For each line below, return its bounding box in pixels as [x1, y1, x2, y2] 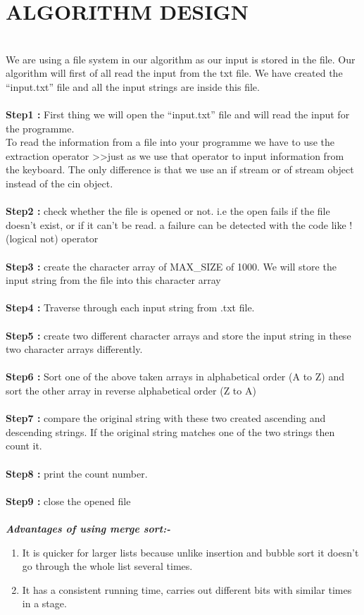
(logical [6, 231, 37, 246]
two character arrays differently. [6, 342, 143, 356]
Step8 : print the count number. [6, 466, 148, 480]
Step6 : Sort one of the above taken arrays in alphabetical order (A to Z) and [6, 369, 344, 384]
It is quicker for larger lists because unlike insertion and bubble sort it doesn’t [22, 545, 359, 559]
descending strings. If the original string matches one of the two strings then [6, 424, 335, 439]
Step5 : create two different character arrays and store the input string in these [6, 328, 351, 342]
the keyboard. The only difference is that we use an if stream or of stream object [6, 162, 354, 177]
